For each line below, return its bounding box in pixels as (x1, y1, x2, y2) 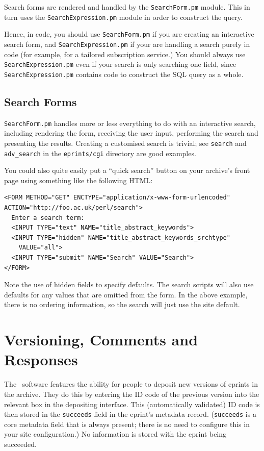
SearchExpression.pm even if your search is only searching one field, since (4, 59, 236, 69)
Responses (4, 349, 78, 370)
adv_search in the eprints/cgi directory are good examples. (4, 147, 196, 158)
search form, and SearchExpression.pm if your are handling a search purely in (4, 38, 250, 49)
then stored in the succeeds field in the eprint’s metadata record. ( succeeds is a (4, 409, 256, 419)
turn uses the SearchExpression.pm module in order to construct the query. (4, 11, 243, 22)
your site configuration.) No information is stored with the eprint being (4, 429, 227, 439)
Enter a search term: (11, 214, 85, 221)
